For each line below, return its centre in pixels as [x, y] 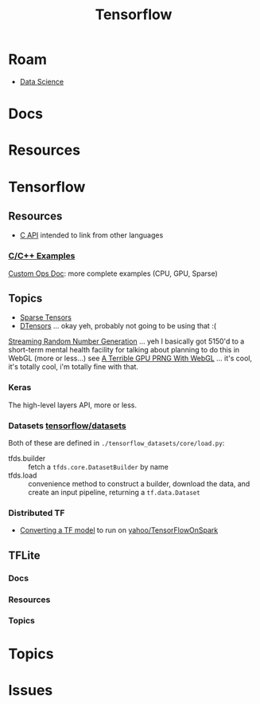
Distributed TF [37, 513]
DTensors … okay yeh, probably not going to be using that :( [118, 326]
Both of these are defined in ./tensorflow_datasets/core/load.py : [116, 443]
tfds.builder [27, 458]
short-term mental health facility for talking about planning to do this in [124, 350]
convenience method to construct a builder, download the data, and [139, 484]
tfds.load [23, 475]
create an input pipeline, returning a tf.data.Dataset [114, 493]
